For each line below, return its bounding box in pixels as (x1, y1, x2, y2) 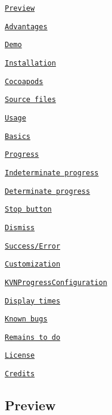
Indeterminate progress (5, 168, 99, 177)
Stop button (5, 205, 52, 214)
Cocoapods (5, 77, 43, 86)
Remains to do (5, 333, 61, 342)
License (5, 351, 35, 360)
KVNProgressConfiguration (5, 278, 107, 287)
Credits (5, 370, 35, 379)
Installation (5, 58, 56, 67)
